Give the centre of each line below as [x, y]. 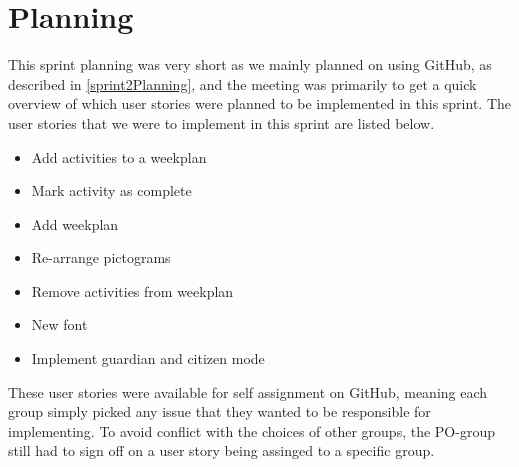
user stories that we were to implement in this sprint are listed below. [221, 122]
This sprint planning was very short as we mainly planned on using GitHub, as [250, 64]
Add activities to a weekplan [119, 156]
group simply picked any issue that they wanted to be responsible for [219, 411]
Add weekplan [75, 223]
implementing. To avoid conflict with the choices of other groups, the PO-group [251, 430]
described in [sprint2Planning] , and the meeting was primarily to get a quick [242, 83]
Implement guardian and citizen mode [148, 358]
